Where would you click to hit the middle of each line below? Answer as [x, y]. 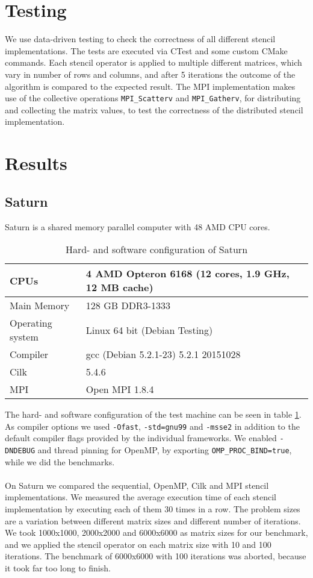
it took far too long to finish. [58, 568]
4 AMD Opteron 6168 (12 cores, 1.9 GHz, [187, 274]
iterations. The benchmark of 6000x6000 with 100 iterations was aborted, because [156, 556]
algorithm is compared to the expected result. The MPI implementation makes [150, 86]
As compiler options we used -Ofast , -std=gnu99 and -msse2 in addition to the [152, 426]
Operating [31, 323]
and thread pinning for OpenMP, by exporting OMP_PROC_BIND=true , [165, 450]
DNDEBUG [20, 451]
